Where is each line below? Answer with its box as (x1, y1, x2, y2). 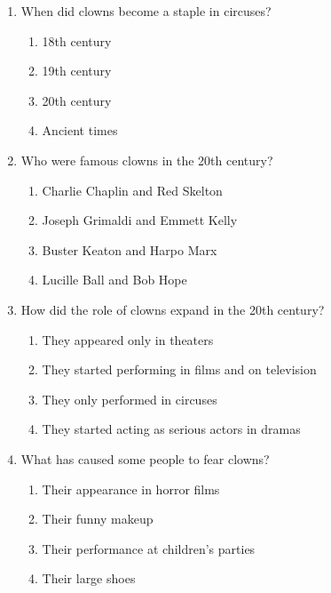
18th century (42, 31, 112, 50)
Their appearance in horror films (42, 479, 220, 498)
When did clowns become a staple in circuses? (20, 2, 272, 20)
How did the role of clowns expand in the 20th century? (20, 300, 325, 318)
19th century (42, 61, 112, 80)
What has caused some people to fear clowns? (20, 449, 270, 468)
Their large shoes (42, 569, 136, 588)
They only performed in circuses (42, 389, 217, 408)
